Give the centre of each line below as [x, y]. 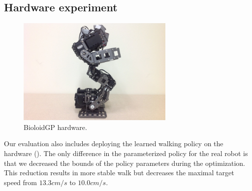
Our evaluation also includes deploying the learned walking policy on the [114, 143]
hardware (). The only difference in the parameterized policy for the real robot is [126, 153]
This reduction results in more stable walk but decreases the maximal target [119, 173]
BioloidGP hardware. [55, 127]
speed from [21, 182]
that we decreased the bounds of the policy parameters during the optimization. [125, 163]
